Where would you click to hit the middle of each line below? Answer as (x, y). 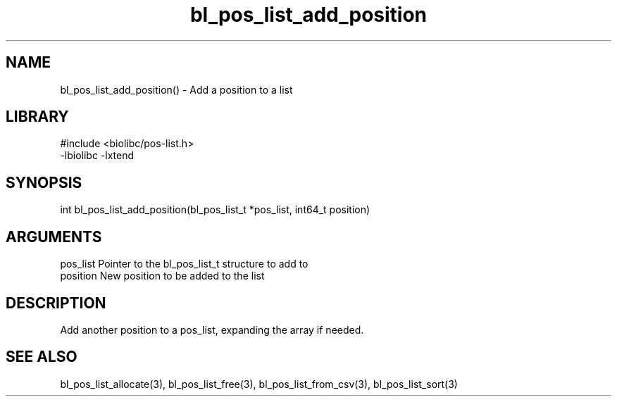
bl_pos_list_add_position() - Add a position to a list (176, 89)
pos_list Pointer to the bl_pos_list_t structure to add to (184, 264)
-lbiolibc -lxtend (97, 156)
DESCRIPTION (56, 303)
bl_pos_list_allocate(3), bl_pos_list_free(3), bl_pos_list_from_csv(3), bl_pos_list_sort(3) (259, 384)
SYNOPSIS (44, 182)
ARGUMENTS (54, 237)
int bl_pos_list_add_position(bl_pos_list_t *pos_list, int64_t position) (215, 210)
